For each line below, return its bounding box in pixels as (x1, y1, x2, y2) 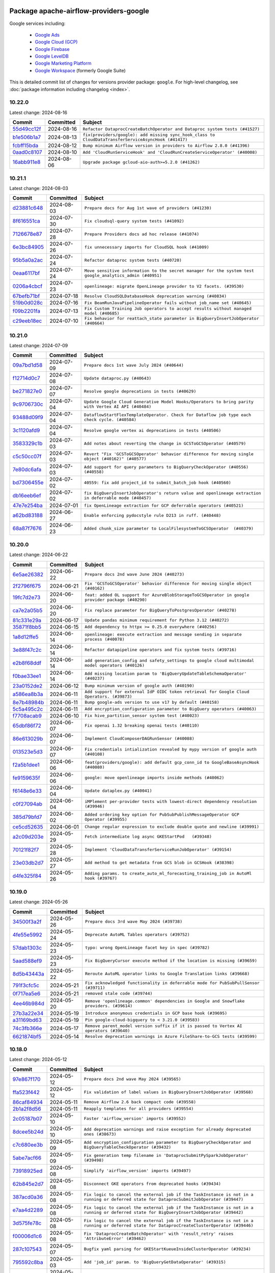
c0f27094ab (12, 800, 43, 807)
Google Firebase (35, 46, 70, 52)
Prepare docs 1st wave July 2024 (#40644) (84, 362, 184, 368)
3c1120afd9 (12, 427, 40, 434)
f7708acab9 (12, 712, 42, 719)
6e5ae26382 (12, 571, 44, 578)
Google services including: (9, 20, 66, 26)
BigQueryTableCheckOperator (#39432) (84, 1144, 172, 1150)
